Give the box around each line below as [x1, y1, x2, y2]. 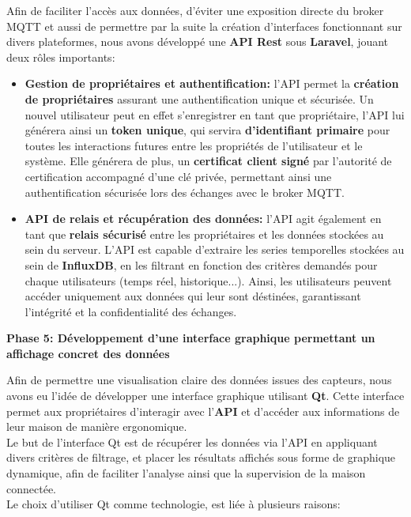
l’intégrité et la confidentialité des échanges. [25, 303, 237, 319]
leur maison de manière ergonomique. [6, 418, 187, 435]
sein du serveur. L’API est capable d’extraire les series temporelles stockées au [25, 241, 405, 258]
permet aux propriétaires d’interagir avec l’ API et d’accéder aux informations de [6, 402, 400, 419]
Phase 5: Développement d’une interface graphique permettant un [6, 330, 375, 346]
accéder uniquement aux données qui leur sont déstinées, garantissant [25, 288, 361, 304]
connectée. [6, 480, 56, 496]
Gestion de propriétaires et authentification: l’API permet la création [25, 75, 399, 92]
